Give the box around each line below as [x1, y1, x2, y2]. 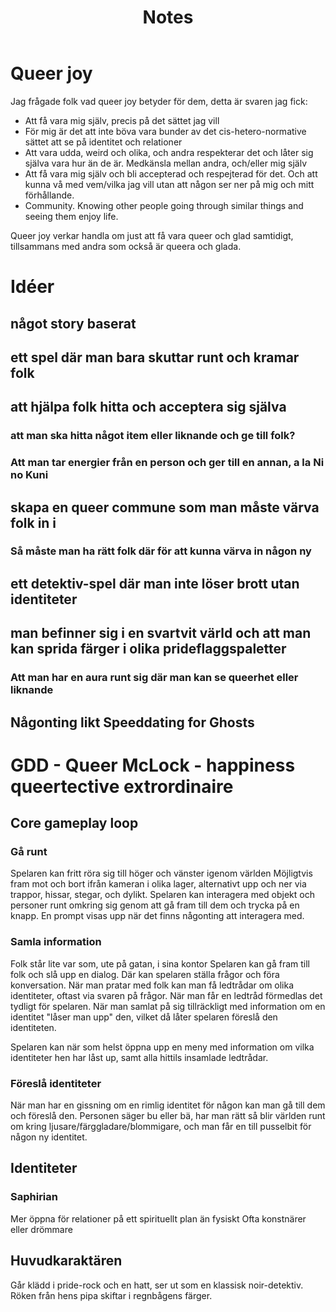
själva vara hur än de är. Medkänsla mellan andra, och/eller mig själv [24, 157, 307, 169]
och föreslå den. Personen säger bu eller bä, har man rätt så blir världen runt [10, 1110, 326, 1122]
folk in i [10, 514, 57, 531]
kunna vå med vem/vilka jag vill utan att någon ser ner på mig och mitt [24, 178, 315, 190]
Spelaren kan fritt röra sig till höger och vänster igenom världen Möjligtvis [10, 867, 313, 880]
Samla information [10, 935, 102, 949]
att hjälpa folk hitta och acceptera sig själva [10, 399, 287, 416]
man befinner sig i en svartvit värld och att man [10, 625, 312, 642]
